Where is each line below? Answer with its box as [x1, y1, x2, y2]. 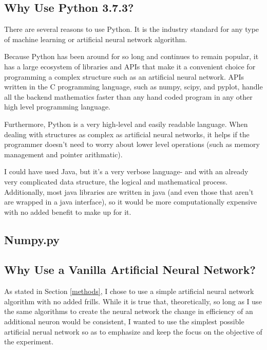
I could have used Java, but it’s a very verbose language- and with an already [4, 166, 249, 177]
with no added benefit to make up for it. [4, 206, 131, 217]
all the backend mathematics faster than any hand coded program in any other [4, 91, 253, 102]
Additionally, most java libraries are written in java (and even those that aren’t [4, 186, 254, 197]
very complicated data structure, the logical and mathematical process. [4, 176, 228, 187]
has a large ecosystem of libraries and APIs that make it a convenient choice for [4, 61, 256, 71]
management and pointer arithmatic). [4, 149, 123, 159]
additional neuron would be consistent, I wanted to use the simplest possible [4, 316, 244, 327]
